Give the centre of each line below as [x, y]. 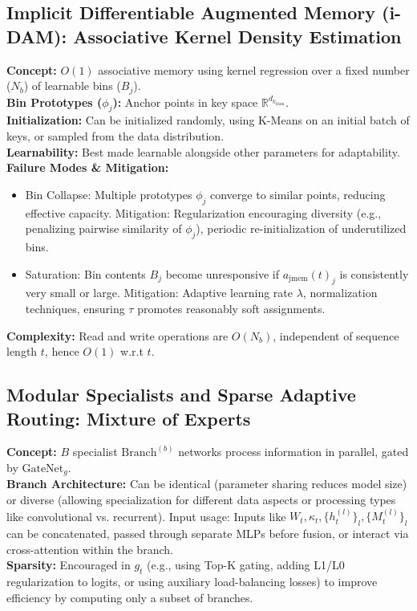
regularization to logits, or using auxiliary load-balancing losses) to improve [192, 582]
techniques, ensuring [75, 308]
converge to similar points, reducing [298, 194]
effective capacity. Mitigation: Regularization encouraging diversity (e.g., [203, 212]
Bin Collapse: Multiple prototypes [109, 194]
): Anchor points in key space [185, 102]
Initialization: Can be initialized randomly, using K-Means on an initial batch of [208, 120]
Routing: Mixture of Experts [129, 418]
